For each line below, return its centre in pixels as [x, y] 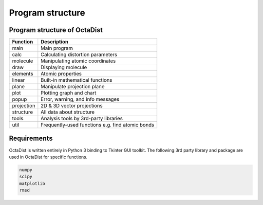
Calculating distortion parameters [79, 55]
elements [23, 74]
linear [19, 80]
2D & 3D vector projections [72, 106]
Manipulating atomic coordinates [78, 61]
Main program [57, 48]
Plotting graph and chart [69, 93]
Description [55, 42]
